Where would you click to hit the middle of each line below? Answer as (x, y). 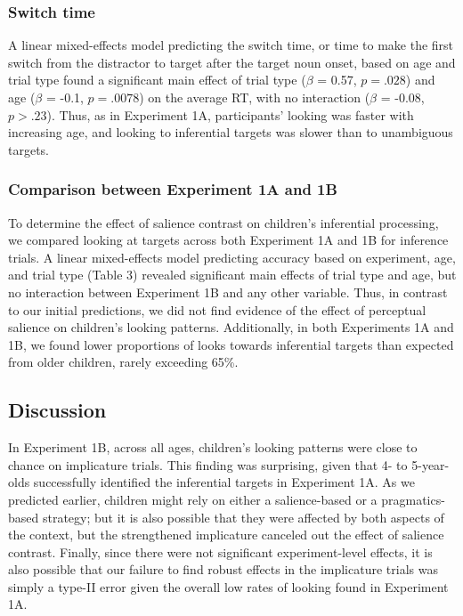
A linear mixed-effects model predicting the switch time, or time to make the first (231, 45)
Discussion (57, 410)
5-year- (431, 464)
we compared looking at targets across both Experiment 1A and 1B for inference (228, 240)
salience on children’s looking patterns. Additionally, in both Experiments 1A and (231, 327)
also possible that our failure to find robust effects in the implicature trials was (223, 569)
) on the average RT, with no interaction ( (255, 97)
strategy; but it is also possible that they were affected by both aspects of (243, 517)
